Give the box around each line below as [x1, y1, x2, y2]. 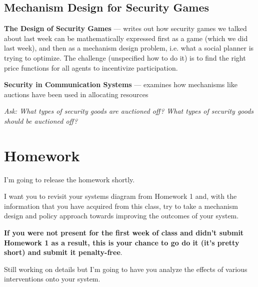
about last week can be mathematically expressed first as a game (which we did [4, 33, 248, 43]
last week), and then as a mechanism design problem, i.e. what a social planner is [4, 43, 254, 53]
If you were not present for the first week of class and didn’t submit [4, 227, 244, 238]
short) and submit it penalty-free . [4, 247, 122, 257]
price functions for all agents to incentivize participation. [4, 62, 178, 73]
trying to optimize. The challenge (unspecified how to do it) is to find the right [4, 52, 246, 63]
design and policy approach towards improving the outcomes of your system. [4, 210, 239, 221]
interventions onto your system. [4, 273, 100, 284]
